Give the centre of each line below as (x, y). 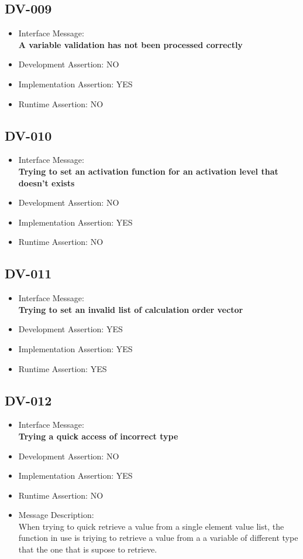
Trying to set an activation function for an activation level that (148, 171)
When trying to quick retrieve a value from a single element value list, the (151, 526)
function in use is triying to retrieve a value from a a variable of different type (158, 538)
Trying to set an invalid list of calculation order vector (131, 309)
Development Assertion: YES (70, 329)
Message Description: (56, 515)
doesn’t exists (47, 183)
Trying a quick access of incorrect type (98, 436)
